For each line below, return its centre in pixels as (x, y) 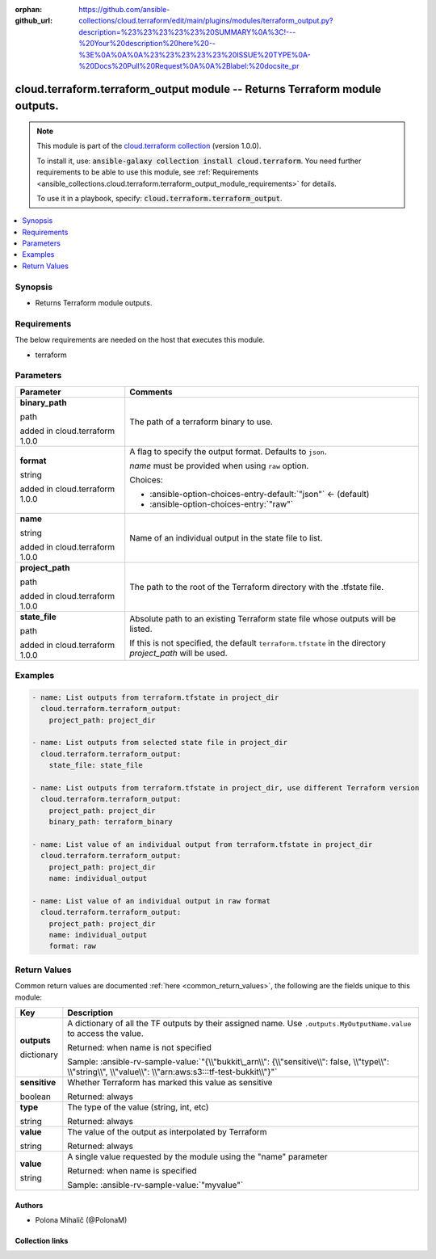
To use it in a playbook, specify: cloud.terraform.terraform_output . (159, 198)
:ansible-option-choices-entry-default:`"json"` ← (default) (260, 494)
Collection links (42, 1240)
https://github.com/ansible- (124, 9)
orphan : (29, 9)
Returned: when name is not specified (139, 1047)
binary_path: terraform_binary (111, 822)
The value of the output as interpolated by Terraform (167, 1131)
